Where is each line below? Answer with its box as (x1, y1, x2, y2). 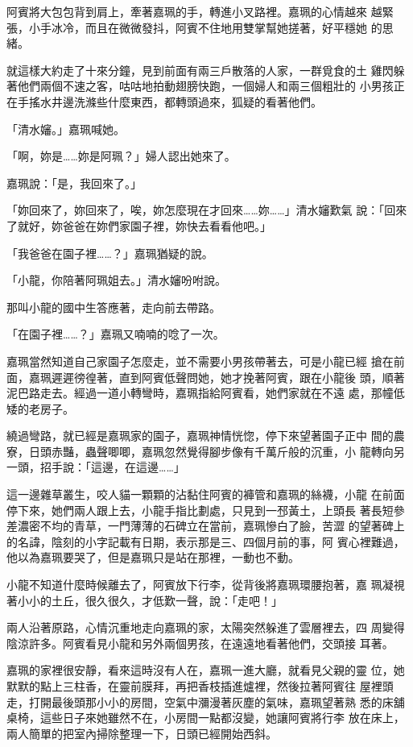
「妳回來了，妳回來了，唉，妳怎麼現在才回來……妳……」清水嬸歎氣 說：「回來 (6, 201, 407, 218)
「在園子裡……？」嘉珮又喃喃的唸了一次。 (6, 326, 225, 342)
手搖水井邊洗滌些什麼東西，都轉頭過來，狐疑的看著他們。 (17, 93, 322, 110)
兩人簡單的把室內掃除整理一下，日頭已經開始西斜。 (6, 724, 277, 741)
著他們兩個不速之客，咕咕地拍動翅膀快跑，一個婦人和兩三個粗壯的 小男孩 (6, 77, 394, 94)
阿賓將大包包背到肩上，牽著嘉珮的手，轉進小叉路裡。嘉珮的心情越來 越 (6, 3, 382, 19)
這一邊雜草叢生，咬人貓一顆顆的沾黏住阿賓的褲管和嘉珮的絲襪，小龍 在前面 (6, 486, 405, 503)
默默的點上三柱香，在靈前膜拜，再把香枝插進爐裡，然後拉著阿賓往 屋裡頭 (6, 678, 394, 694)
